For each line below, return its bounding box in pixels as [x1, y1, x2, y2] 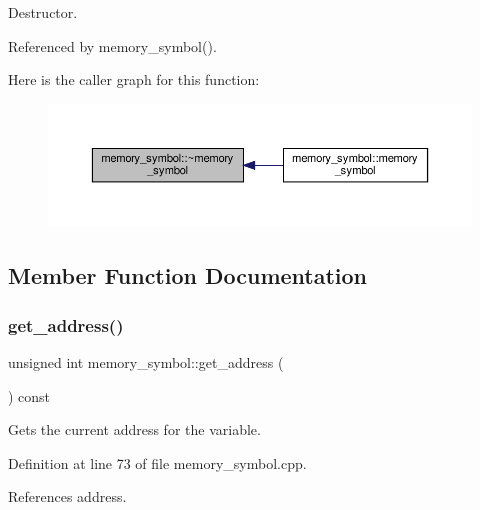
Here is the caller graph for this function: [8, 69, 260, 90]
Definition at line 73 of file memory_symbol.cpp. [8, 452, 307, 473]
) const [8, 385, 51, 406]
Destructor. [8, 2, 78, 22]
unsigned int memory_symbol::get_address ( [8, 351, 284, 372]
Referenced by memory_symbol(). [8, 35, 217, 56]
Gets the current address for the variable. [8, 419, 261, 440]
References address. [8, 486, 127, 507]
